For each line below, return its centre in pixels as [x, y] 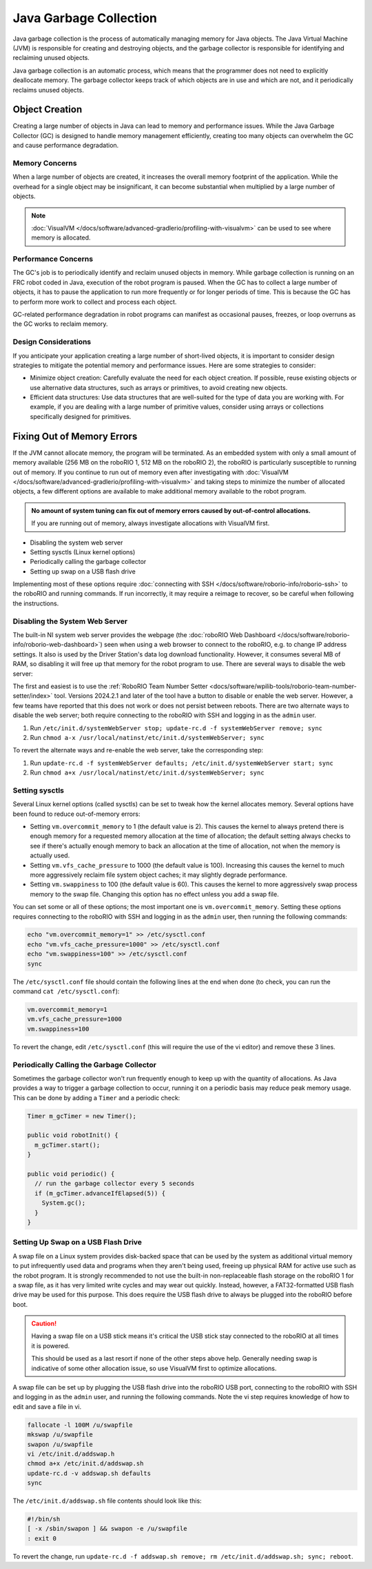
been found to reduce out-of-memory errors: [76, 814]
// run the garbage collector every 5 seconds [115, 1183]
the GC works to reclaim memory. [60, 324]
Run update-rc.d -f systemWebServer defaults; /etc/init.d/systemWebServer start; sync [182, 763]
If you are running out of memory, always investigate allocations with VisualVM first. [151, 523]
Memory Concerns [45, 163]
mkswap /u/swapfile [60, 1435]
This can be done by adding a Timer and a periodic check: [96, 1098]
